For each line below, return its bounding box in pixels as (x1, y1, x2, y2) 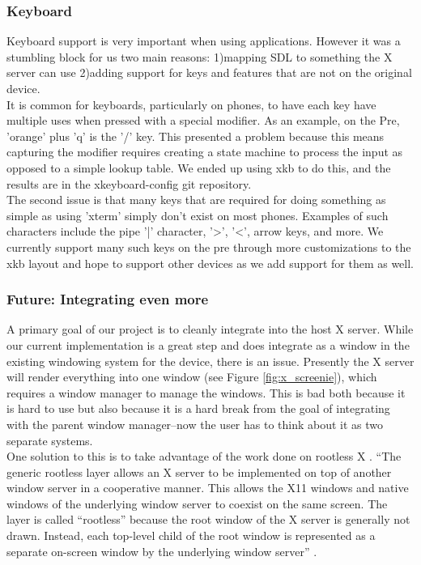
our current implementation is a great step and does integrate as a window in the (6, 336, 410, 353)
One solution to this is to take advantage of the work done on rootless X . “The (6, 448, 402, 465)
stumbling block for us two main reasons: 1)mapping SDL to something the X (6, 48, 393, 65)
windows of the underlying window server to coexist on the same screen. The (6, 495, 388, 512)
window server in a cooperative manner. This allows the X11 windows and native (6, 479, 409, 496)
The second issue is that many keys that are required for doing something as (6, 191, 386, 208)
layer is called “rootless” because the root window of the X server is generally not (6, 511, 410, 528)
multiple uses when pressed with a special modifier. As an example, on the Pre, (6, 112, 400, 129)
